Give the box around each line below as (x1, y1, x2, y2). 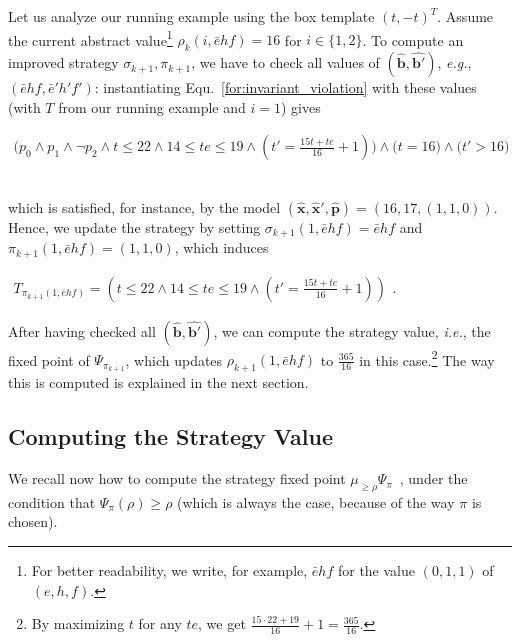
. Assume (437, 6, 494, 26)
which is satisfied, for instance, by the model (8, 196, 281, 217)
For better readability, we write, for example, (31, 560, 308, 581)
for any (138, 613, 182, 634)
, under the (399, 468, 468, 489)
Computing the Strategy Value (8, 421, 333, 452)
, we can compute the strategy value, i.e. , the (213, 320, 491, 341)
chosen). (8, 511, 58, 532)
